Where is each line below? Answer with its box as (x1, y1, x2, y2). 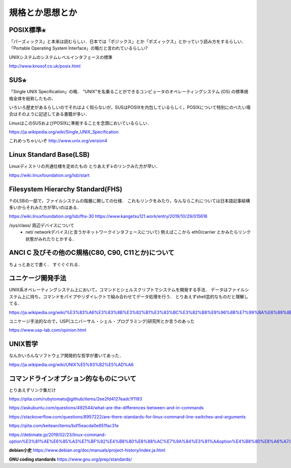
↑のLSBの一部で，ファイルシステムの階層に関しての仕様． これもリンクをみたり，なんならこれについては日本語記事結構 (9, 198, 250, 203)
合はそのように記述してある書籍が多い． (9, 111, 90, 117)
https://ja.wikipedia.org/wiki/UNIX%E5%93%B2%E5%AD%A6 (9, 362, 134, 368)
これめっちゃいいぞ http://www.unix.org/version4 (9, 138, 108, 144)
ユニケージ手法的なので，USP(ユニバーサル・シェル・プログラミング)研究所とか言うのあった (9, 318, 195, 324)
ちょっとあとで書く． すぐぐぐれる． (9, 261, 82, 267)
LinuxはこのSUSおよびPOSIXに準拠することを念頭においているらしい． (9, 120, 152, 126)
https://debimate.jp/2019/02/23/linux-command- (9, 432, 107, 437)
